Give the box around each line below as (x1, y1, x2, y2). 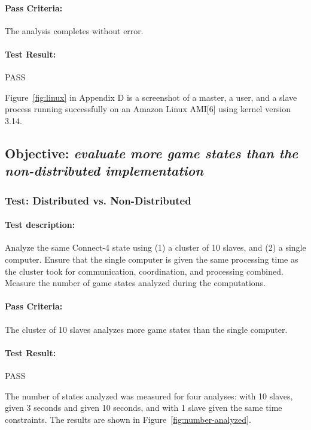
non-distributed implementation (5, 161, 203, 180)
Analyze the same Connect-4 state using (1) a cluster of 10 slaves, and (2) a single (5, 241, 306, 254)
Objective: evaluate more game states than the (5, 143, 298, 162)
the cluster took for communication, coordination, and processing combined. (5, 264, 283, 277)
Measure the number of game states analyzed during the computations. (5, 276, 266, 289)
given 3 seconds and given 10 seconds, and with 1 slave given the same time (5, 401, 282, 414)
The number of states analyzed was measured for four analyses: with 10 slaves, (5, 389, 293, 402)
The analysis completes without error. (5, 24, 144, 37)
